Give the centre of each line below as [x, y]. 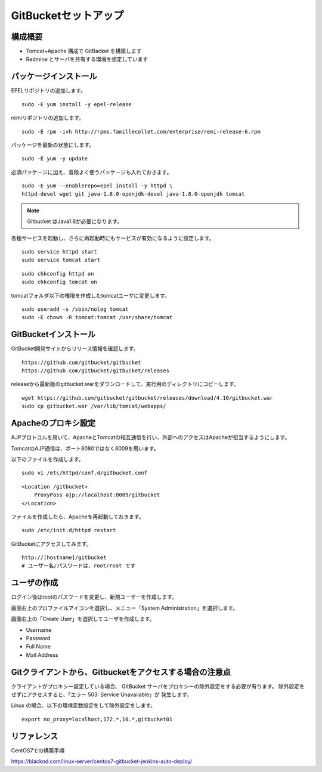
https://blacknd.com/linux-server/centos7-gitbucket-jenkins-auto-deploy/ [102, 761]
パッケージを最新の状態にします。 [53, 145]
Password [38, 638]
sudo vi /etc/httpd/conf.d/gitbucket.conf [85, 473]
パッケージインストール [54, 77]
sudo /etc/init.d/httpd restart [69, 530]
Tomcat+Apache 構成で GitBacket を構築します [84, 51]
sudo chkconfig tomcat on [60, 282]
